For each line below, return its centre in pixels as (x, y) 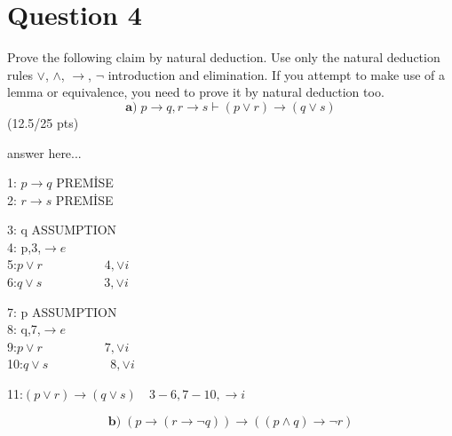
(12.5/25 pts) (43, 122)
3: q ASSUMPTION (62, 230)
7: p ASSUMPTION (62, 311)
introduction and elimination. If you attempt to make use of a (276, 74)
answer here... (44, 152)
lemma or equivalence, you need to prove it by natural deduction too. (196, 92)
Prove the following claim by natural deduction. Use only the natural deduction (224, 57)
